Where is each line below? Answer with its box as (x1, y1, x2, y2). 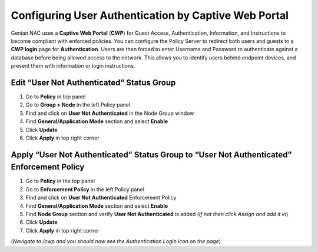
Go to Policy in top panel (25, 93, 86, 100)
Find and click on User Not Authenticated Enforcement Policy (25, 194, 177, 201)
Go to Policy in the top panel (25, 177, 95, 185)
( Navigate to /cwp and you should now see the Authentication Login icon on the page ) (11, 238, 221, 245)
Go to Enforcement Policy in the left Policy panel (25, 185, 144, 193)
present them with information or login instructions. (11, 62, 135, 69)
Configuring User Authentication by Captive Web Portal (11, 9, 289, 22)
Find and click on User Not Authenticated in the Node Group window (25, 110, 194, 117)
